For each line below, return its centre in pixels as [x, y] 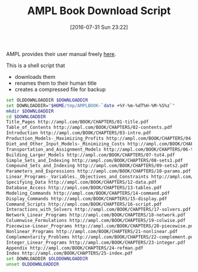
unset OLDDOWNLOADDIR [33, 264]
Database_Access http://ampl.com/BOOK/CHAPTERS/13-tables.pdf [84, 188]
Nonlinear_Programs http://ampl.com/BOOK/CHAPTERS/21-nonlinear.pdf [92, 231]
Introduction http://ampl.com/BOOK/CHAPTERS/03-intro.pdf [79, 133]
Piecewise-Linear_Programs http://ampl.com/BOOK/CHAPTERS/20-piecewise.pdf [101, 226]
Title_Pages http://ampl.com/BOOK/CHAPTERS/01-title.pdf [77, 122]
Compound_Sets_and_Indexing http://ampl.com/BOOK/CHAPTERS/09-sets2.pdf [97, 166]
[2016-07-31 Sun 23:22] [99, 27]
